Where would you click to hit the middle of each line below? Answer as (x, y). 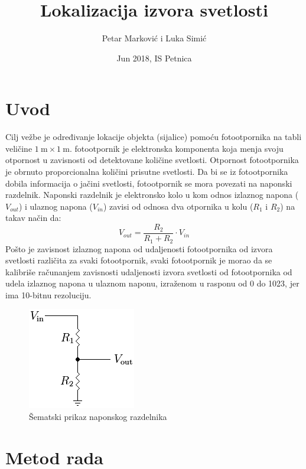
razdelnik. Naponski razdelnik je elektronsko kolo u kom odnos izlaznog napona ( (152, 195)
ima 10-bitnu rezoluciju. (48, 294)
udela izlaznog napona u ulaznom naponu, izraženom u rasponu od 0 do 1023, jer (152, 283)
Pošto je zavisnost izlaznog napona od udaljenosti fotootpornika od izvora (139, 248)
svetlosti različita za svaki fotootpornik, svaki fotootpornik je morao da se (139, 260)
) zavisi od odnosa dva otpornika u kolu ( (178, 206)
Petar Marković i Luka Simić (154, 38)
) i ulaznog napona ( (56, 206)
